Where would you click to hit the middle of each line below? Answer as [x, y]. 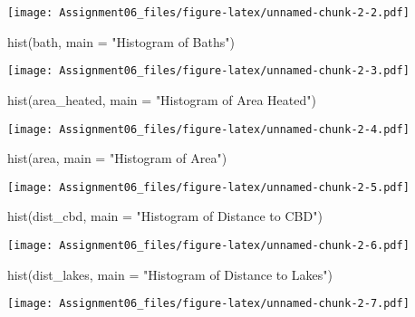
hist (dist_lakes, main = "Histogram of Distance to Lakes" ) [170, 274]
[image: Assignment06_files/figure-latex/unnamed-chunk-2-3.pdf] [208, 71]
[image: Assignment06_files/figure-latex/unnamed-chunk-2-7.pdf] [208, 304]
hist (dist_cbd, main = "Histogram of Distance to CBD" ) [165, 216]
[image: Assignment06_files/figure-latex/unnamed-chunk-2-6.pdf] [208, 245]
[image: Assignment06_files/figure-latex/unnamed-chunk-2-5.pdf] [208, 187]
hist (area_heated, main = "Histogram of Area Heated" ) [162, 99]
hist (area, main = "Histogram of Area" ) [117, 158]
